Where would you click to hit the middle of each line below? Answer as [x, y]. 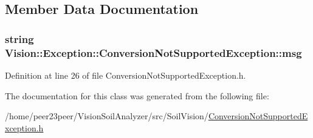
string [19, 38]
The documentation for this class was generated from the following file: [137, 95]
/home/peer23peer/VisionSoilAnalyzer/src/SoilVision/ [107, 116]
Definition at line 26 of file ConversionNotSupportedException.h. [126, 75]
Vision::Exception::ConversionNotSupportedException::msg [153, 52]
